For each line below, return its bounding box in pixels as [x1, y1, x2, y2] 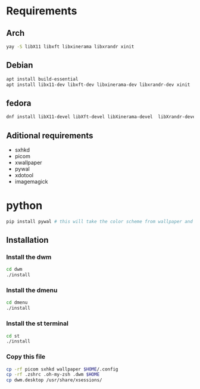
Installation [6, 235, 49, 245]
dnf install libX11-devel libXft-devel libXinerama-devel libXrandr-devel [6, 114, 198, 120]
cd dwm [6, 267, 23, 273]
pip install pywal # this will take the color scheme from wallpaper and [6, 218, 193, 224]
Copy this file [6, 353, 46, 361]
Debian [6, 60, 33, 70]
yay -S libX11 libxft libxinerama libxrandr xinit [6, 44, 135, 50]
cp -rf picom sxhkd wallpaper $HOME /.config [6, 366, 118, 372]
